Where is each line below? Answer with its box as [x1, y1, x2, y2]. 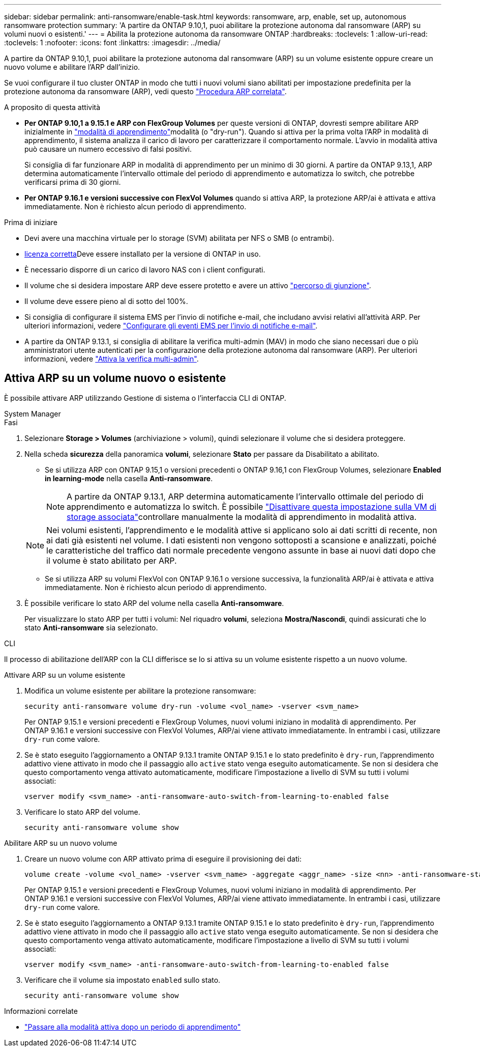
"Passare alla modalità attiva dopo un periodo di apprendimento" [24, 1022, 241, 1031]
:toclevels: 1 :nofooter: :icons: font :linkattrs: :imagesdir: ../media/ [4, 38, 221, 47]
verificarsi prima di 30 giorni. [24, 178, 121, 186]
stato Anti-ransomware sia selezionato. [24, 623, 158, 632]
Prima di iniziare [4, 218, 57, 227]
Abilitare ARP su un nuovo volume [4, 838, 117, 847]
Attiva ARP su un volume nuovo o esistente [4, 372, 226, 385]
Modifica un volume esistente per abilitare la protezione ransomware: [24, 686, 256, 695]
